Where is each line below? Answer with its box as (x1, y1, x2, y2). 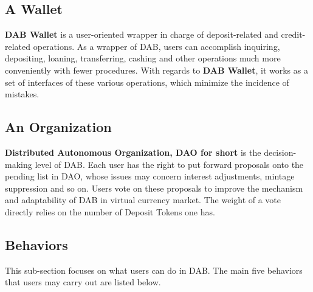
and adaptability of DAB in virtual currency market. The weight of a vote (5, 193, 281, 206)
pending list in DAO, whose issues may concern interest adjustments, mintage (5, 170, 295, 182)
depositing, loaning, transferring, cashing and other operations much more (5, 52, 281, 64)
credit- (281, 28, 306, 41)
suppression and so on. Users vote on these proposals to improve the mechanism (5, 181, 303, 194)
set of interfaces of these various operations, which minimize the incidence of (5, 75, 289, 88)
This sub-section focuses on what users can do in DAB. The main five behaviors (5, 263, 303, 276)
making (5, 158, 32, 170)
